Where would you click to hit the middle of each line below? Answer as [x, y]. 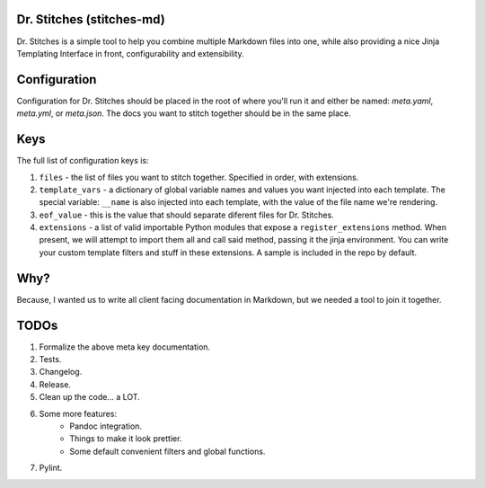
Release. [55, 384]
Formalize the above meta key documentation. [125, 347]
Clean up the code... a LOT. [90, 397]
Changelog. [61, 372]
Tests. [50, 359]
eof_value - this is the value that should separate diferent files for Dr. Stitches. [186, 215]
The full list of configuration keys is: [83, 161]
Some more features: [78, 413]
